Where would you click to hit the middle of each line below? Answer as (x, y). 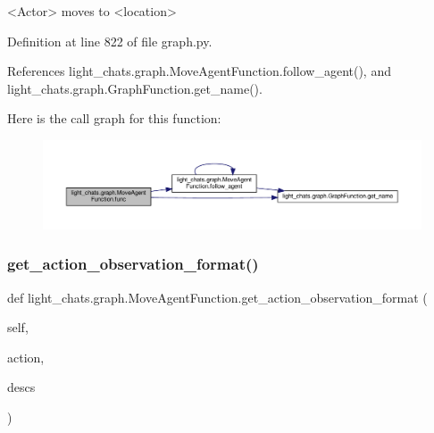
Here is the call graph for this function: (114, 118)
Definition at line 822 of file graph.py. (110, 41)
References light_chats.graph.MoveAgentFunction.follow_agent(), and (199, 71)
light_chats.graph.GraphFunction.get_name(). (135, 88)
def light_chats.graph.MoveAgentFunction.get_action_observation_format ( (217, 297)
